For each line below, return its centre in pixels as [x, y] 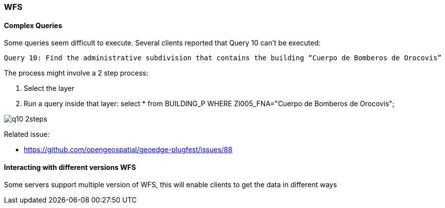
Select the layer [49, 88]
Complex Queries [33, 25]
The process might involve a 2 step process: [76, 73]
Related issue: [27, 134]
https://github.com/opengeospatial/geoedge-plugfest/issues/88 [128, 150]
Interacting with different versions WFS [70, 167]
